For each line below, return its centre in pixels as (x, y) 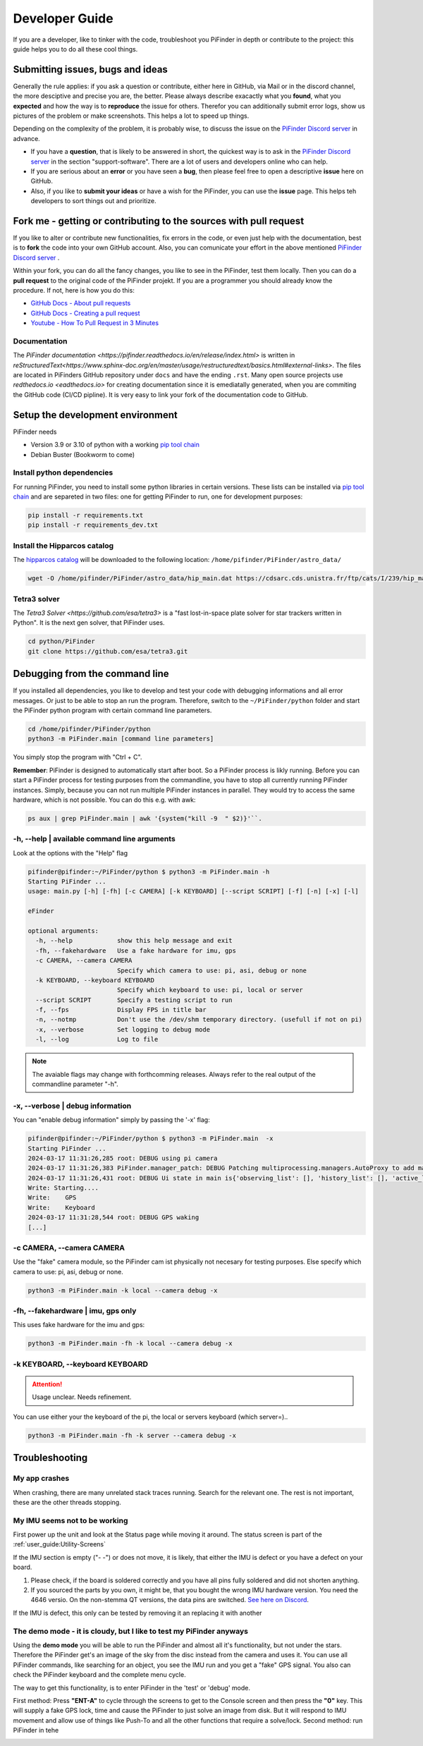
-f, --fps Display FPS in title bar (121, 1010)
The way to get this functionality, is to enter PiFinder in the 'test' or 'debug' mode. (131, 1687)
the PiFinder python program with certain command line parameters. (112, 710)
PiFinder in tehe (36, 1730)
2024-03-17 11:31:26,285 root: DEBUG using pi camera (123, 1158)
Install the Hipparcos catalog (63, 545)
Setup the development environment (95, 415)
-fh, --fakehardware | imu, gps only (75, 1311)
